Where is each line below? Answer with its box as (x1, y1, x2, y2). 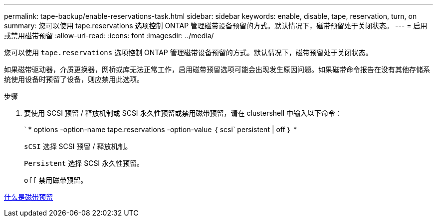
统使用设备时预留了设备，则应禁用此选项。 (4, 75, 144, 83)
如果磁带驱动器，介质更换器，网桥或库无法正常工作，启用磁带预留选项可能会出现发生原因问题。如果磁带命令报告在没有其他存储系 (4, 65, 430, 74)
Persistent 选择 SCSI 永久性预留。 (24, 159, 144, 167)
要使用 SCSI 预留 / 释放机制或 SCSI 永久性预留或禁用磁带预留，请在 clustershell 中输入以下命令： (24, 109, 342, 117)
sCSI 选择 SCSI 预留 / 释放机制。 (24, 142, 132, 150)
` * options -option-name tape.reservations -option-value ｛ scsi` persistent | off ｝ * (24, 125, 297, 134)
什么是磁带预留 (4, 193, 53, 201)
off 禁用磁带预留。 (24, 176, 88, 184)
